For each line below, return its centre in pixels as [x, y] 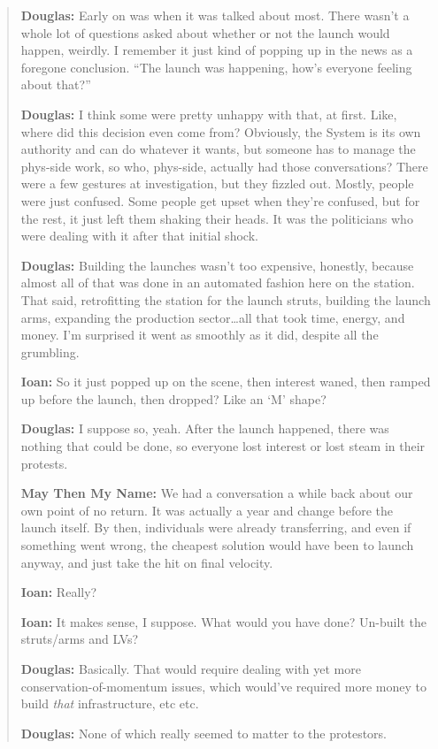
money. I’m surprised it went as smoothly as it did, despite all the [200, 335]
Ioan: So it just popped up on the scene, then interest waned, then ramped [226, 382]
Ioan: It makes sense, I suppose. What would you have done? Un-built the [223, 621]
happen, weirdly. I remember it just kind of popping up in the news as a [217, 50]
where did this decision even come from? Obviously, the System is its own [221, 131]
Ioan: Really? [59, 592]
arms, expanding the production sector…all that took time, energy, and [213, 317]
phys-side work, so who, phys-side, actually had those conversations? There [224, 166]
